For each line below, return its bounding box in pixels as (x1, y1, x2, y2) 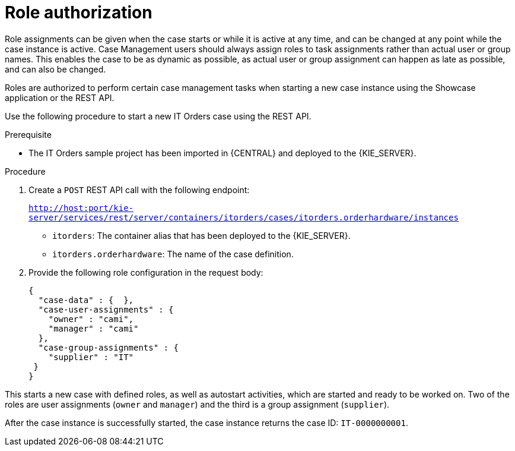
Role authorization (5, 2, 152, 23)
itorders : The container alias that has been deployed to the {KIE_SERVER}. (52, 230, 351, 241)
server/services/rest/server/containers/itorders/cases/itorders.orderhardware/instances (28, 212, 459, 222)
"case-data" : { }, (38, 295, 134, 305)
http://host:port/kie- (28, 203, 134, 213)
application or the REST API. (5, 92, 115, 103)
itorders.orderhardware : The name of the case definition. (52, 248, 294, 259)
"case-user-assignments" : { (38, 304, 174, 314)
